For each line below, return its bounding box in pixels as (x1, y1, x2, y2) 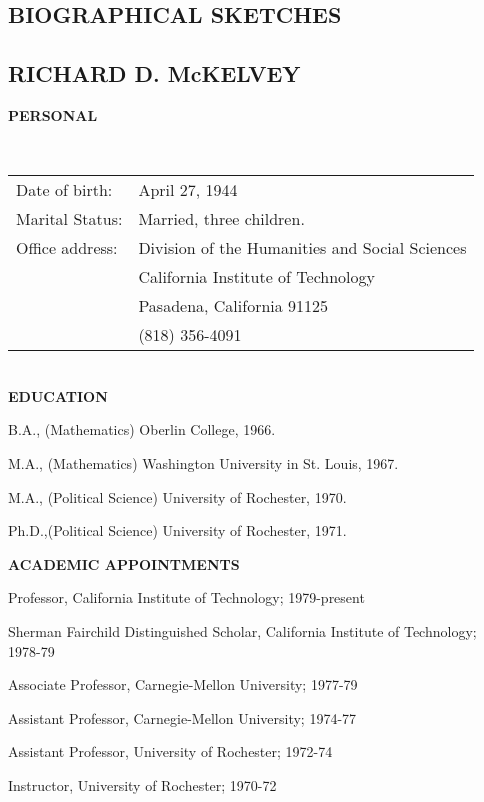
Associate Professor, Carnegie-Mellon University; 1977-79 (8, 674, 358, 695)
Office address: (16, 236, 118, 260)
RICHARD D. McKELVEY (8, 58, 301, 89)
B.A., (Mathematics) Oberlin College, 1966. (8, 419, 276, 440)
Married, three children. (138, 207, 305, 231)
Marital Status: (16, 207, 123, 231)
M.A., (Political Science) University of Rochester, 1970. (8, 486, 347, 507)
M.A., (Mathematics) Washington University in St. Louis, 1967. (8, 452, 399, 473)
